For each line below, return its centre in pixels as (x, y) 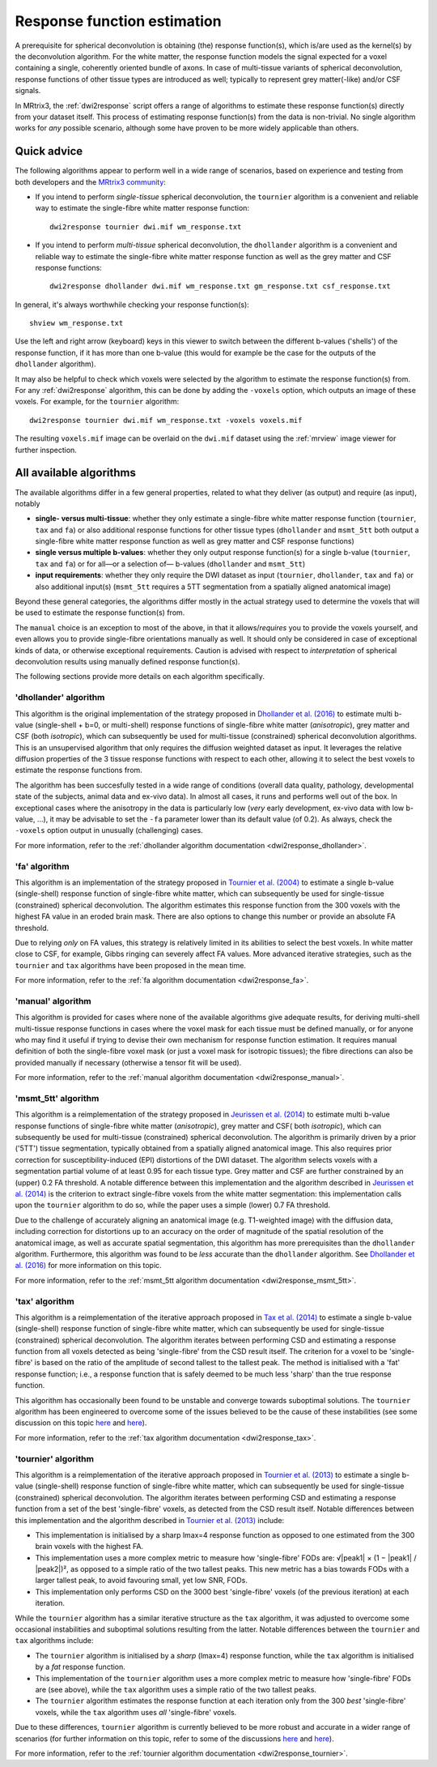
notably (28, 503)
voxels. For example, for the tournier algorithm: (97, 402)
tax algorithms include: (54, 1641)
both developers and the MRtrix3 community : (90, 181)
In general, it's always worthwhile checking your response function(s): (132, 305)
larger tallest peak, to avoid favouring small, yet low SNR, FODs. (142, 1581)
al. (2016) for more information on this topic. (88, 1265)
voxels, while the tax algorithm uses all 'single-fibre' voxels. (136, 1712)
